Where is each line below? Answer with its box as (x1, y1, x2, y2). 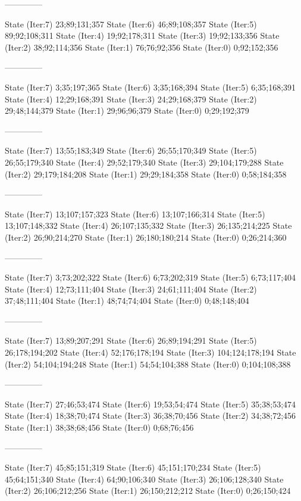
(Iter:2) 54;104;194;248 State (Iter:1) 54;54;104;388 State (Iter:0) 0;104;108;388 (5, 357, 291, 370)
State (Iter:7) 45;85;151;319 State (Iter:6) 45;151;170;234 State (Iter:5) (5, 461, 261, 474)
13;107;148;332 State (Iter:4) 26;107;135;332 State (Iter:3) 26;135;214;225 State (5, 219, 292, 232)
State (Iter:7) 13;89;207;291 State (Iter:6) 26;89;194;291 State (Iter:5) (5, 334, 257, 347)
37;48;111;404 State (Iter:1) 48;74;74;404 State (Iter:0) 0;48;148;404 (5, 294, 249, 307)
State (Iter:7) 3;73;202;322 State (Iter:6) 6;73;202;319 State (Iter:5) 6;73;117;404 (5, 271, 296, 284)
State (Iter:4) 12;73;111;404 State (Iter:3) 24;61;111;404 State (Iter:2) (5, 282, 257, 295)
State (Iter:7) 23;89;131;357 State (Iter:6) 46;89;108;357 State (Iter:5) (5, 17, 257, 30)
